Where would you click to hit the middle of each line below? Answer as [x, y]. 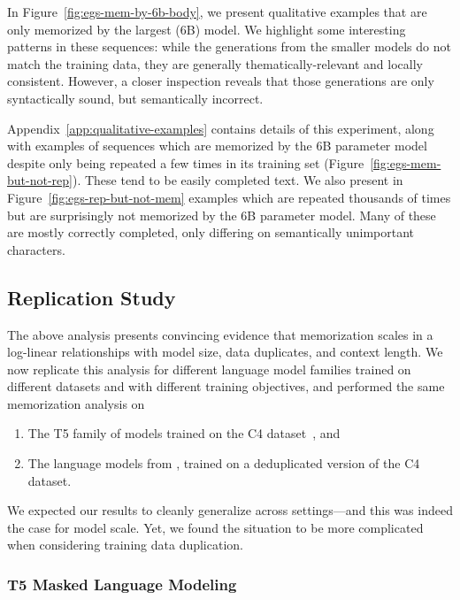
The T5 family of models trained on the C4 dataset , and [184, 433]
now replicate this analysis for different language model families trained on [209, 369]
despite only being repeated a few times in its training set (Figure [186, 162]
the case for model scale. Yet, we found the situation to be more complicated [215, 527]
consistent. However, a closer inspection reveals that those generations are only [221, 81]
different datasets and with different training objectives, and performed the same [226, 386]
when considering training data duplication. [125, 545]
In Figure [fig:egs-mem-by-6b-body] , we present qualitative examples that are [217, 12]
